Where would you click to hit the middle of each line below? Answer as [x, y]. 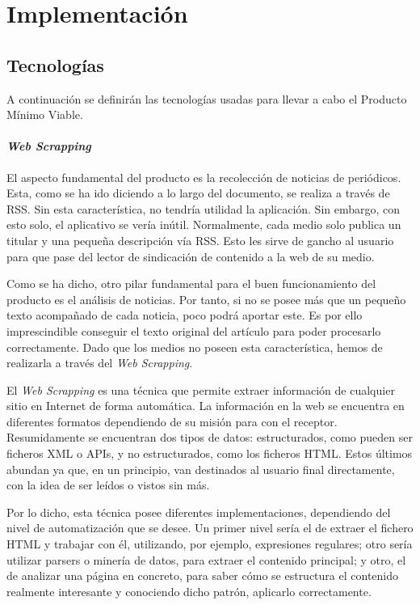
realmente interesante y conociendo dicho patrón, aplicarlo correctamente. [189, 591]
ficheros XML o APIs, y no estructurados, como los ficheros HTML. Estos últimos [210, 453]
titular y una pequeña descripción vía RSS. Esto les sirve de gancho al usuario [200, 240]
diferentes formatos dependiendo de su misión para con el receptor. [172, 421]
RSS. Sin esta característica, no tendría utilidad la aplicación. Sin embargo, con [204, 208]
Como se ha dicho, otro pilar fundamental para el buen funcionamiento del [191, 283]
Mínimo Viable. [45, 114]
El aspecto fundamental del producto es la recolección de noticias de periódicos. [204, 177]
